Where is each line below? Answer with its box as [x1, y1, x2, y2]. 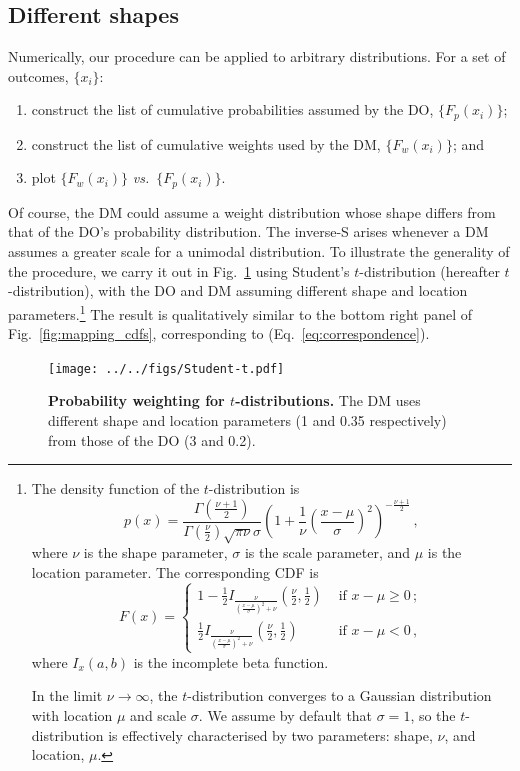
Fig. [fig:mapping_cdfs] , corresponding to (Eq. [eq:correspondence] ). [8, 323, 430, 344]
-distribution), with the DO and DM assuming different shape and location [8, 280, 468, 301]
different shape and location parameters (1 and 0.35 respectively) [48, 409, 447, 430]
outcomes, [8, 65, 69, 86]
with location [31, 705, 113, 726]
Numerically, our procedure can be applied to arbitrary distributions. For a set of [8, 46, 506, 67]
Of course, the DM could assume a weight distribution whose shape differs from [8, 201, 496, 222]
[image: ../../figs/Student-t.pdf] [48, 361, 285, 376]
